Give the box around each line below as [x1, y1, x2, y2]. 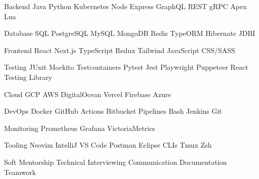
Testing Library [4, 71, 53, 82]
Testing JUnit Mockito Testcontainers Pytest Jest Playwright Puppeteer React [4, 62, 248, 72]
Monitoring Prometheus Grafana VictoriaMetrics [4, 122, 156, 133]
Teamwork [4, 166, 36, 177]
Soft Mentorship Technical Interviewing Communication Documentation [4, 156, 227, 167]
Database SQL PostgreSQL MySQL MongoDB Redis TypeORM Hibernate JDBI [4, 28, 255, 38]
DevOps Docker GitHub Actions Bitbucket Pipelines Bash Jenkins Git [4, 106, 222, 116]
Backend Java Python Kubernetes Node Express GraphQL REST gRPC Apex [4, 1, 247, 11]
